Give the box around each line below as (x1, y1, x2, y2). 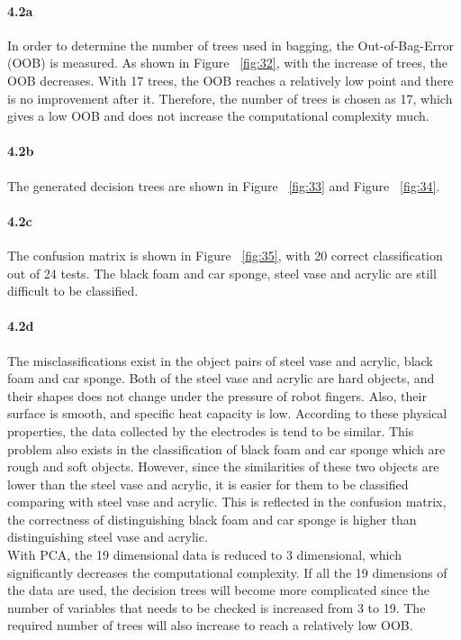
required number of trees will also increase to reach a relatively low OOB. (7, 616, 413, 635)
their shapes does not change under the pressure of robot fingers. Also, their (7, 386, 427, 405)
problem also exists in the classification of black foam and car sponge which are (7, 439, 446, 458)
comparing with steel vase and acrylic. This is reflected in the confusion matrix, (7, 492, 447, 511)
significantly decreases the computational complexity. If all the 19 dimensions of (7, 562, 447, 581)
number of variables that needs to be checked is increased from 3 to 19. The (7, 598, 426, 617)
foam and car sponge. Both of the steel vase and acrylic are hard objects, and (7, 369, 435, 388)
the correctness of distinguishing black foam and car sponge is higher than (7, 509, 417, 528)
